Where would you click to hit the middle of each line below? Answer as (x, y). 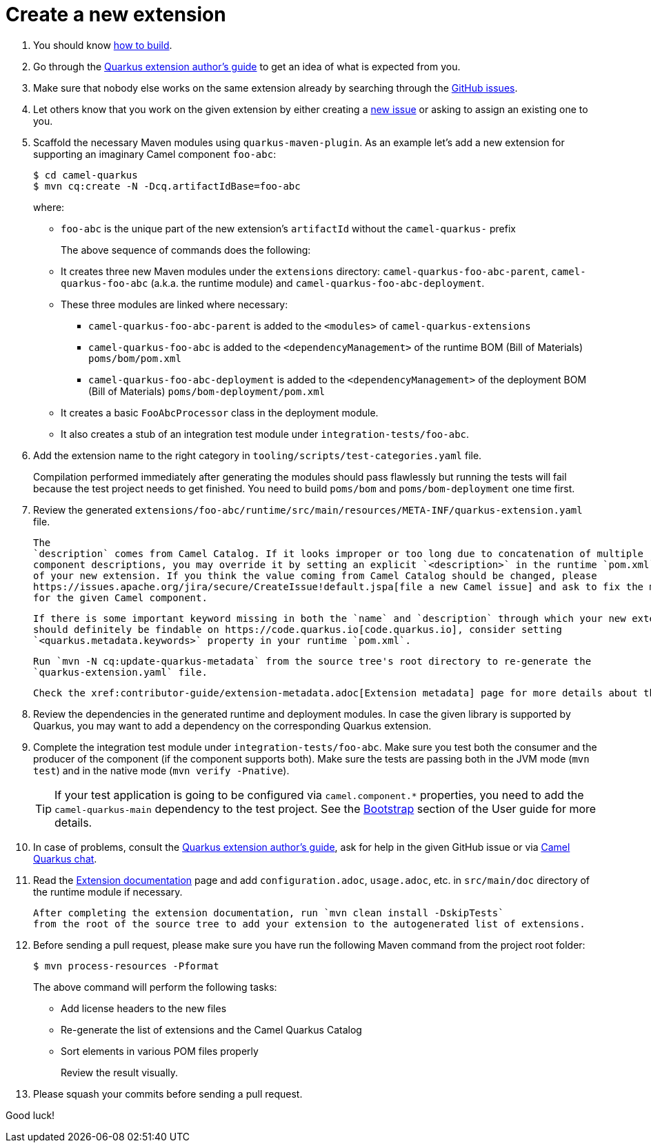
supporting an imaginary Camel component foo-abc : (155, 154)
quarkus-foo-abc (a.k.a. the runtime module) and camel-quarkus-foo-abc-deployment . (273, 283)
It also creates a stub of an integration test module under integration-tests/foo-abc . (265, 434)
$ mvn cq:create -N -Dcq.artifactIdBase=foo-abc (167, 186)
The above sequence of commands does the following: (186, 250)
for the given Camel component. (120, 597)
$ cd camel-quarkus (86, 175)
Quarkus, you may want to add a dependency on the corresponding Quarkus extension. (232, 725)
